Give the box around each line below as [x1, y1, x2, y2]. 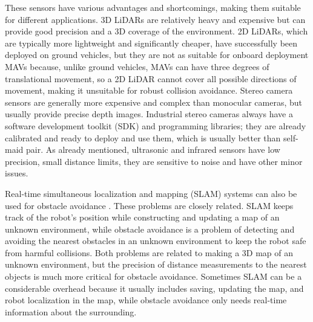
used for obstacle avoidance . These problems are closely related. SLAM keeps [5, 199, 294, 211]
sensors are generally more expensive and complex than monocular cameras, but [5, 95, 302, 108]
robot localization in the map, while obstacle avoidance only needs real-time [5, 294, 287, 306]
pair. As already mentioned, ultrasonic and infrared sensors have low [25, 143, 280, 156]
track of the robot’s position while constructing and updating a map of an [5, 211, 280, 224]
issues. [5, 167, 28, 179]
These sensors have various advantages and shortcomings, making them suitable [5, 1, 301, 13]
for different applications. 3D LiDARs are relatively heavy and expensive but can [5, 13, 306, 25]
